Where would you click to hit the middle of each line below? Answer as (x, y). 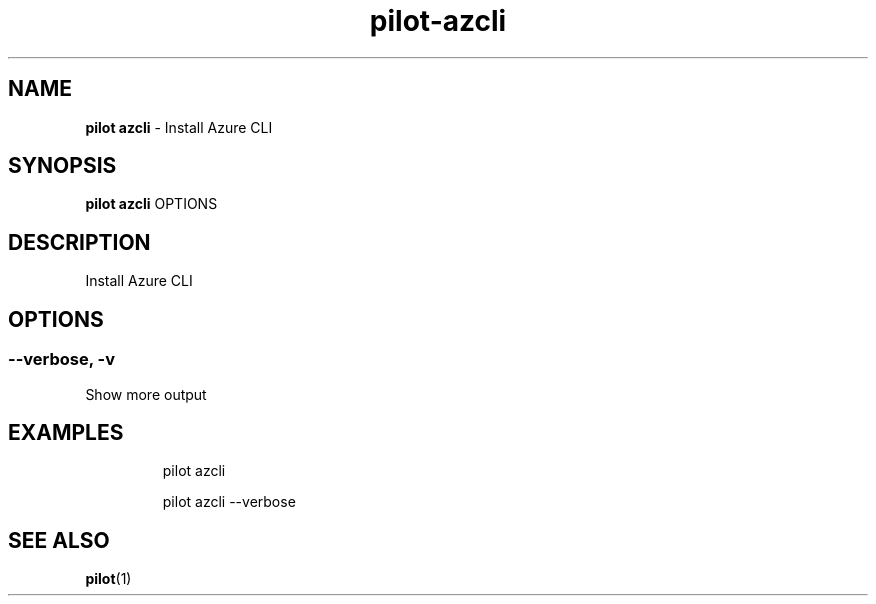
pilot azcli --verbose (229, 502)
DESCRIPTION (79, 242)
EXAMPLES (66, 432)
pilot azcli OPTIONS (151, 204)
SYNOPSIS (62, 166)
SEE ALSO (59, 540)
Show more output (146, 394)
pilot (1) (108, 579)
